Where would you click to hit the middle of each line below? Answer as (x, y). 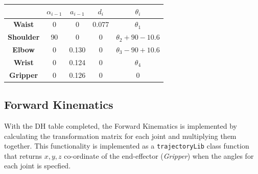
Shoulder (24, 37)
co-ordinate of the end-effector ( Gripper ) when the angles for (159, 155)
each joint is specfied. (38, 166)
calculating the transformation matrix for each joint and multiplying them (120, 136)
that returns (23, 155)
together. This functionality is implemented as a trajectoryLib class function (127, 146)
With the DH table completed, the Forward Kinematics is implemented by (121, 126)
